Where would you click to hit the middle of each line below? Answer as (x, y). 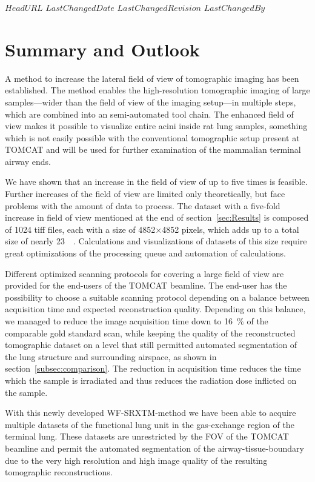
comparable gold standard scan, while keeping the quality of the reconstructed (150, 333)
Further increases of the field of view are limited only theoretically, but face (145, 194)
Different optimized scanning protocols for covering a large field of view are (144, 273)
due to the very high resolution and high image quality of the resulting (136, 460)
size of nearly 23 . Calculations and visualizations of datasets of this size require (156, 241)
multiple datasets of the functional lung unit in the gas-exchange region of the (150, 424)
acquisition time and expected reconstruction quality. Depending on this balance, (155, 309)
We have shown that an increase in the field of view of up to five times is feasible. (156, 182)
